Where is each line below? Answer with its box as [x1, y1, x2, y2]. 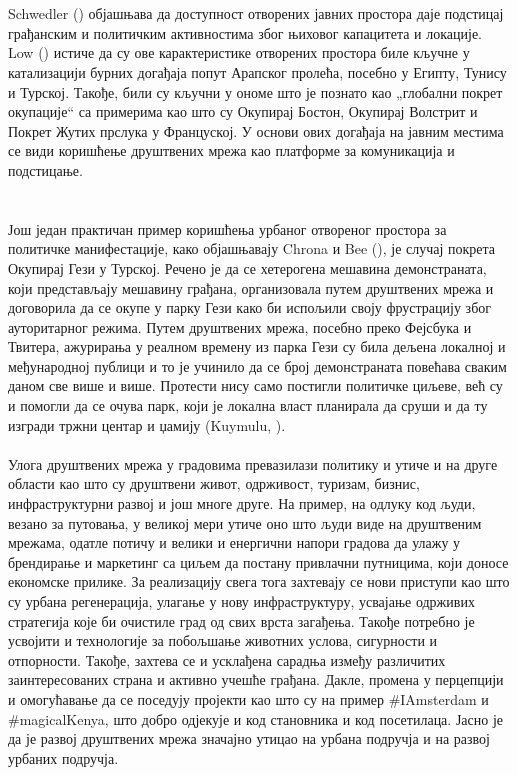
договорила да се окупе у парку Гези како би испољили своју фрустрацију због [8, 297, 492, 318]
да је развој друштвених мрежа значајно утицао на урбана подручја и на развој [8, 728, 490, 749]
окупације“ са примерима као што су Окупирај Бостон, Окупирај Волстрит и [8, 101, 478, 122]
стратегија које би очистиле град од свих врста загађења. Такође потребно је [8, 610, 475, 631]
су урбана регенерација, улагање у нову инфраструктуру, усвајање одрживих [8, 591, 475, 611]
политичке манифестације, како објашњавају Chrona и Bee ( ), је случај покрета [8, 238, 496, 259]
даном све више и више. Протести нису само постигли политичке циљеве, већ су [8, 375, 503, 396]
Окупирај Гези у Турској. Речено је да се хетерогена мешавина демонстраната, [8, 257, 487, 278]
